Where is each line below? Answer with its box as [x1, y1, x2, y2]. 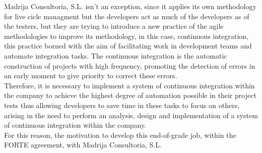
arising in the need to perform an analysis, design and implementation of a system [4, 110, 258, 120]
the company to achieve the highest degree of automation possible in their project [4, 90, 256, 100]
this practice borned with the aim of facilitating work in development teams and [4, 40, 252, 51]
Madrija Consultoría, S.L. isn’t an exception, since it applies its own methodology [4, 1, 256, 11]
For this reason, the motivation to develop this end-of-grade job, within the [4, 129, 236, 140]
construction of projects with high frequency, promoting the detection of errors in [4, 60, 255, 71]
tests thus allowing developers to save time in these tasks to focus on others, [4, 99, 240, 110]
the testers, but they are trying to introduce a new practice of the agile [4, 21, 224, 31]
